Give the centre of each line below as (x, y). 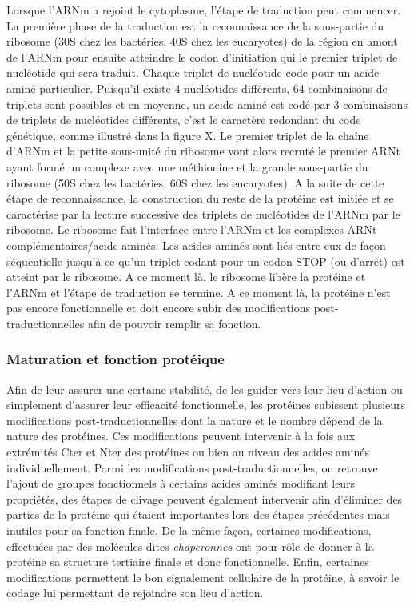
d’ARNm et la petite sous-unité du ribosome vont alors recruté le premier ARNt (203, 151)
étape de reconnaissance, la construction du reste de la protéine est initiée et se (200, 198)
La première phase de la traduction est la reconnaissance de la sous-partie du (195, 25)
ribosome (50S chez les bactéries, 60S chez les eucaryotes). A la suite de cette (195, 182)
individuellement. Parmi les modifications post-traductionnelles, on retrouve (192, 467)
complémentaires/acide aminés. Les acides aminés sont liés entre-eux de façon (196, 245)
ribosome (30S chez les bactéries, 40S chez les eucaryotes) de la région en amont (202, 41)
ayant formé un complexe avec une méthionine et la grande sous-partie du (187, 166)
